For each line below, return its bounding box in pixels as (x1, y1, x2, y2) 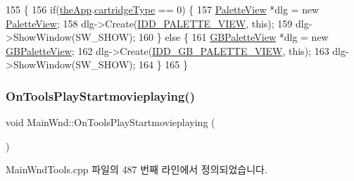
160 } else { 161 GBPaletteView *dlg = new (139, 30, 329, 44)
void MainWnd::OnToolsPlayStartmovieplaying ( (6, 115, 215, 130)
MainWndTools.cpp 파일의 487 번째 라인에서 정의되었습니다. (6, 162, 267, 177)
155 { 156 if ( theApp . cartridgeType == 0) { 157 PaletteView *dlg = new (6, 2, 320, 16)
